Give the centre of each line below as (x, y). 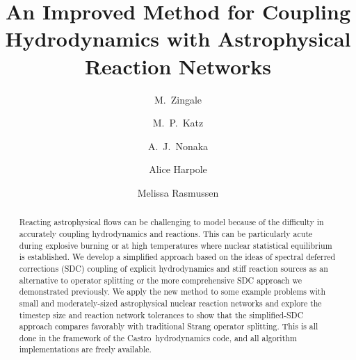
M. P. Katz (178, 123)
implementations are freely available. (85, 349)
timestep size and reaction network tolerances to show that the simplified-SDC (161, 314)
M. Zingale (178, 99)
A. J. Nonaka (178, 146)
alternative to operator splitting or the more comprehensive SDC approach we (160, 280)
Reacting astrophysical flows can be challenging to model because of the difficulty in (171, 222)
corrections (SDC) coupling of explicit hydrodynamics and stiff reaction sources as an (173, 268)
